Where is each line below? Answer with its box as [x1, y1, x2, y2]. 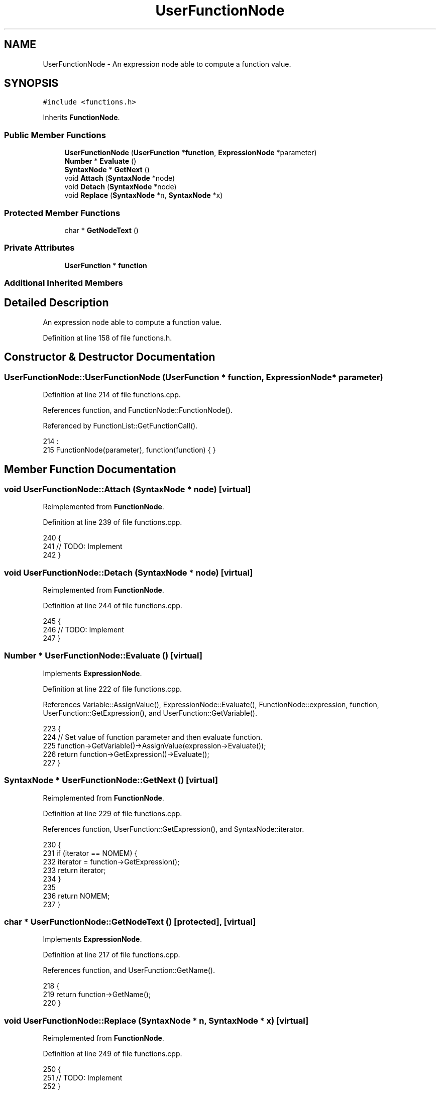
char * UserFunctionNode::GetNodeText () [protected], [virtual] [4, 916, 256, 927]
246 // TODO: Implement [43, 625, 124, 634]
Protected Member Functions [4, 207, 121, 218]
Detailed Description [4, 296, 109, 309]
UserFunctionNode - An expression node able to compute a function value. [43, 59, 291, 68]
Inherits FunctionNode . [43, 113, 120, 122]
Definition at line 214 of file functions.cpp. [43, 390, 181, 399]
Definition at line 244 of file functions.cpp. [43, 601, 182, 610]
